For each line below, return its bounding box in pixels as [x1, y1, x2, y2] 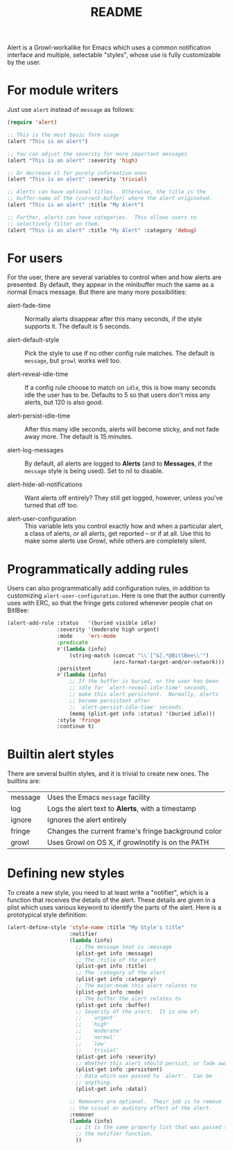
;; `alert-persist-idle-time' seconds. [69, 703, 185, 711]
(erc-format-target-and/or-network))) [112, 658, 225, 666]
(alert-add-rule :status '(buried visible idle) [7, 620, 157, 627]
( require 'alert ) [7, 119, 58, 126]
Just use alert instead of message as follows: [7, 106, 135, 114]
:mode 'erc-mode [56, 633, 116, 640]
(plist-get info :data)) [75, 1085, 148, 1092]
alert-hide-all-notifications [7, 480, 83, 488]
